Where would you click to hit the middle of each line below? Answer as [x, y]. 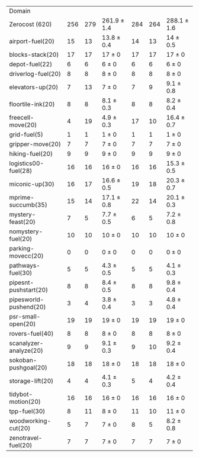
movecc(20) [26, 256]
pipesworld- [27, 300]
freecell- [22, 118]
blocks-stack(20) [34, 54]
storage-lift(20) [31, 381]
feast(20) [22, 222]
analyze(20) [26, 350]
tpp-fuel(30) [27, 411]
